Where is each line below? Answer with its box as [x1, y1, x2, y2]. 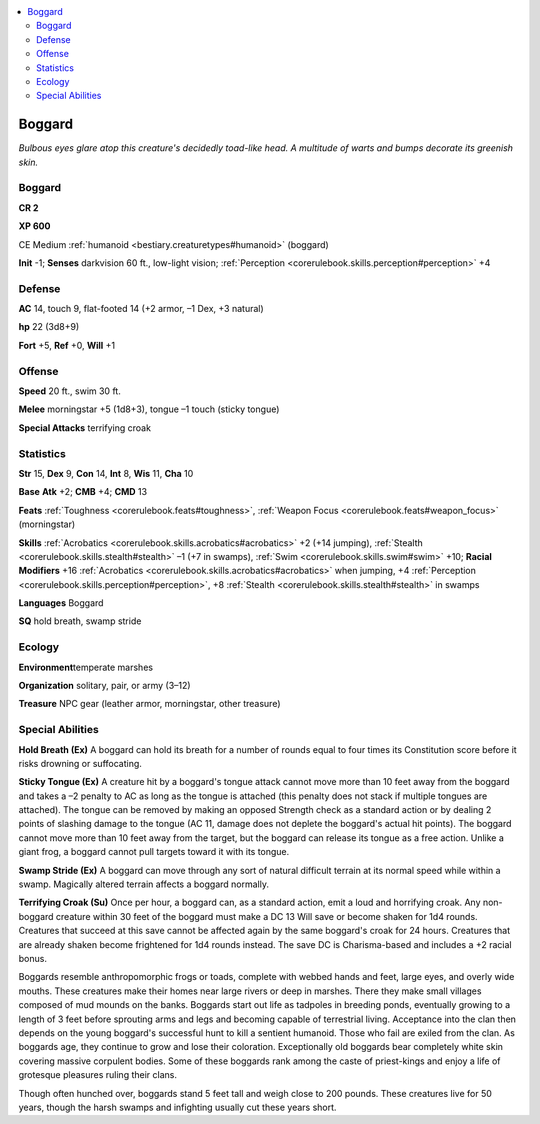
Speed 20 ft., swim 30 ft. [18, 385, 122, 397]
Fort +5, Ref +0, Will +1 [18, 339, 116, 351]
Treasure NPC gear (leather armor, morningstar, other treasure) [18, 698, 281, 710]
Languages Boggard [18, 597, 104, 609]
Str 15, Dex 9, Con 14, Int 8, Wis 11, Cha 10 [18, 467, 194, 479]
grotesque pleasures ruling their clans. [18, 1069, 177, 1081]
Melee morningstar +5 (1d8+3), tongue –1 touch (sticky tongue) [18, 403, 280, 415]
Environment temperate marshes [18, 661, 154, 673]
